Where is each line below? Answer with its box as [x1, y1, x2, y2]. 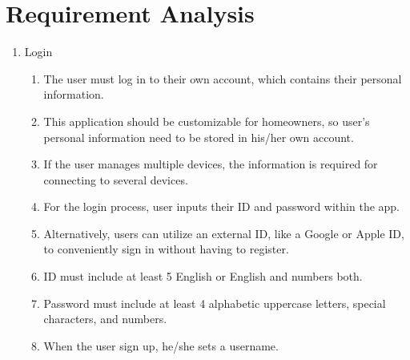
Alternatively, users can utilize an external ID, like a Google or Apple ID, [43, 224, 404, 241]
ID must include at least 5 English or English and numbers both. [43, 268, 363, 285]
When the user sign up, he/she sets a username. [43, 337, 279, 354]
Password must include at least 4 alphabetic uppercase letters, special [43, 294, 386, 311]
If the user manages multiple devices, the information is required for [43, 156, 378, 172]
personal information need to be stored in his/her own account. [43, 128, 354, 145]
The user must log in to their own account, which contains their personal [43, 70, 402, 87]
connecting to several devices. [43, 171, 188, 188]
